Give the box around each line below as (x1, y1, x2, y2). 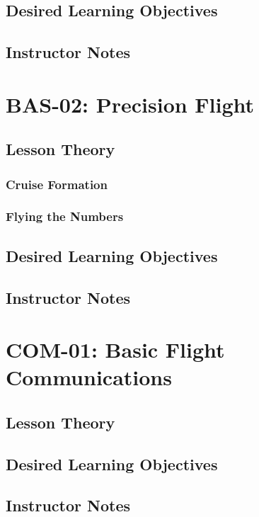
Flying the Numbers (6, 208, 124, 225)
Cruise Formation (6, 175, 108, 193)
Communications (6, 363, 172, 392)
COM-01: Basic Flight (6, 335, 225, 364)
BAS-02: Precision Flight (6, 89, 255, 118)
